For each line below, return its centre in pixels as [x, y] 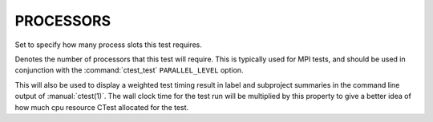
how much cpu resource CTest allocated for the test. [102, 107]
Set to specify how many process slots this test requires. [108, 45]
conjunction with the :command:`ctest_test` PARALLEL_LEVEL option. [129, 70]
